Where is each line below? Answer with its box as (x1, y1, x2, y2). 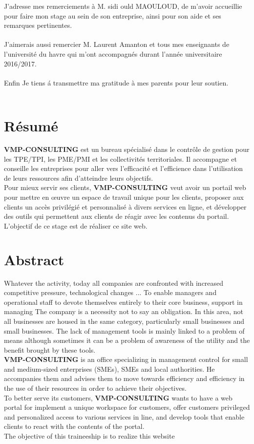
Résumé (4, 116, 59, 136)
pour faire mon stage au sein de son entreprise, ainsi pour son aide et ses (4, 10, 221, 21)
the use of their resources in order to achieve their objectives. (4, 383, 187, 393)
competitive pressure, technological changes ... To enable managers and (4, 287, 217, 297)
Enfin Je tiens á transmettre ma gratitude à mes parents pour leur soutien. (4, 77, 229, 87)
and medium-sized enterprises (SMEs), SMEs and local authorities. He (4, 363, 215, 374)
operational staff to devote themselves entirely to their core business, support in (4, 296, 243, 307)
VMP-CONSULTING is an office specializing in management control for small (4, 354, 248, 364)
